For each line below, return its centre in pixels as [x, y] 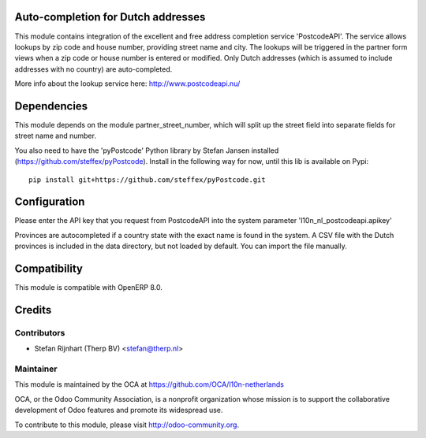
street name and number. [55, 136]
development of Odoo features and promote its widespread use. [119, 410]
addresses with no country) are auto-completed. [93, 69]
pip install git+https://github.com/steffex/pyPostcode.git [147, 180]
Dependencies [51, 106]
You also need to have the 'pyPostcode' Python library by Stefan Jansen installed [147, 150]
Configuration [50, 202]
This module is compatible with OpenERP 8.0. [89, 288]
